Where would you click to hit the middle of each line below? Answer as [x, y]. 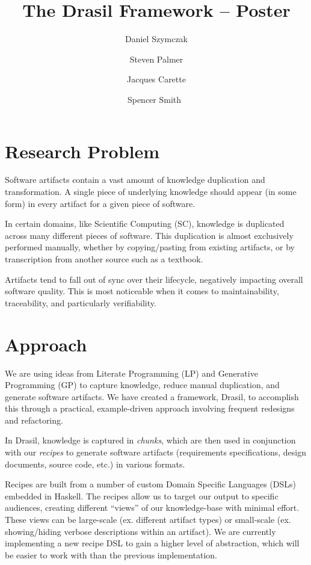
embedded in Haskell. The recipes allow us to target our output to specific [142, 496]
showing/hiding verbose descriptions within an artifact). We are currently [140, 531]
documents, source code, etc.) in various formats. [95, 464]
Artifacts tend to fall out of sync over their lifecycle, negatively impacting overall [154, 279]
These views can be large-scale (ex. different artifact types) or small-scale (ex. [148, 520]
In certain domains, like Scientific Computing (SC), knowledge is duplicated [145, 224]
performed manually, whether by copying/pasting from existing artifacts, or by [150, 247]
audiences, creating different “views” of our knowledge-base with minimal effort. [152, 508]
